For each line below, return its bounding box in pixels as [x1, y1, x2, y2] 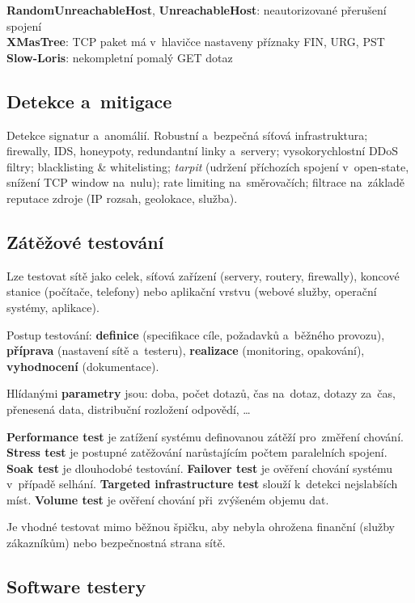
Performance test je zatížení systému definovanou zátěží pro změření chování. [6, 428, 404, 445]
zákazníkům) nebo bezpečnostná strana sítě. [6, 534, 226, 551]
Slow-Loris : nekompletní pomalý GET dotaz [6, 48, 233, 65]
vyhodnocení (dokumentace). [6, 357, 159, 374]
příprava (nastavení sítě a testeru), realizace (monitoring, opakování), [6, 342, 365, 359]
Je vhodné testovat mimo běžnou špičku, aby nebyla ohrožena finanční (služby [6, 518, 395, 535]
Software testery [6, 574, 146, 599]
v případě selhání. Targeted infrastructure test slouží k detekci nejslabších [6, 475, 398, 492]
